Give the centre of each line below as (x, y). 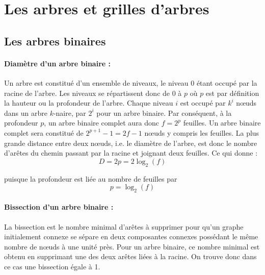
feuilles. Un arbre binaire (222, 123)
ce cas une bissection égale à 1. (52, 267)
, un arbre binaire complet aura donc (102, 123)
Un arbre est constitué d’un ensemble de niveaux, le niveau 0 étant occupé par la (131, 82)
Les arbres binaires (55, 41)
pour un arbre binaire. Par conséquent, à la (164, 112)
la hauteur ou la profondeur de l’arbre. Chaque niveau (89, 103)
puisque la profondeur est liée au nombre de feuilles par (91, 178)
